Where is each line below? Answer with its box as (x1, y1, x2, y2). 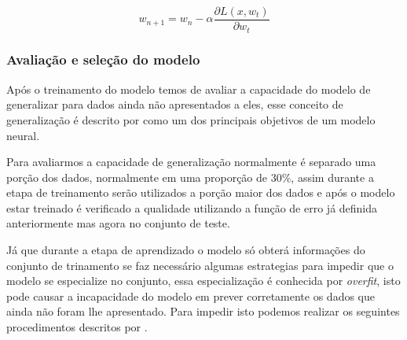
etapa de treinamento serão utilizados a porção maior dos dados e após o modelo (6, 184, 395, 201)
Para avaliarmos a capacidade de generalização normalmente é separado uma (6, 153, 376, 170)
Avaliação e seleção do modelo (6, 50, 200, 69)
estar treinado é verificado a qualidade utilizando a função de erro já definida (6, 199, 378, 216)
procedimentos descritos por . (6, 319, 148, 335)
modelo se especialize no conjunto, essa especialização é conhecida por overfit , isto (6, 272, 401, 289)
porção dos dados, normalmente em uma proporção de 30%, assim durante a (6, 168, 374, 185)
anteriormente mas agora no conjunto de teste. (6, 215, 230, 231)
